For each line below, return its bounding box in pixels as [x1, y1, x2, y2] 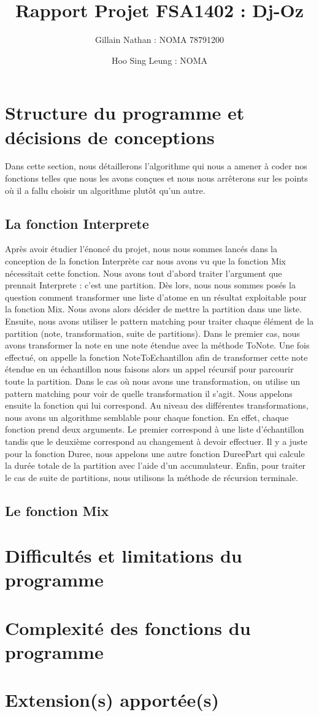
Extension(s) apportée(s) [5, 687, 219, 712]
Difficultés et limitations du [5, 543, 242, 568]
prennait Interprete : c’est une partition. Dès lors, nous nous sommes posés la [5, 279, 296, 291]
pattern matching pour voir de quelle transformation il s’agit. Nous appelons [5, 387, 293, 399]
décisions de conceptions [5, 124, 215, 149]
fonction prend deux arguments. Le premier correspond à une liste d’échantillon [5, 423, 304, 436]
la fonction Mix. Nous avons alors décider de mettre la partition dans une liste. [5, 302, 302, 315]
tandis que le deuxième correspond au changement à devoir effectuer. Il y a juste [5, 434, 308, 447]
